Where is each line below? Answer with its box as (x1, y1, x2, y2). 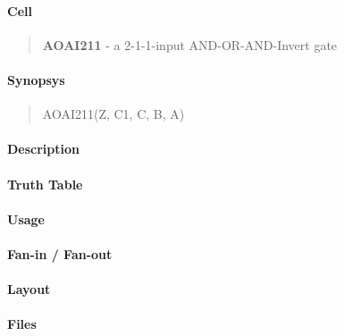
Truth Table (7, 174, 83, 193)
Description (7, 139, 80, 158)
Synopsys (7, 70, 65, 88)
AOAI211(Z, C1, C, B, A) (42, 105, 185, 123)
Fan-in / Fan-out (7, 244, 113, 263)
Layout (7, 280, 51, 298)
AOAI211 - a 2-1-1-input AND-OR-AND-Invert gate (42, 35, 338, 54)
